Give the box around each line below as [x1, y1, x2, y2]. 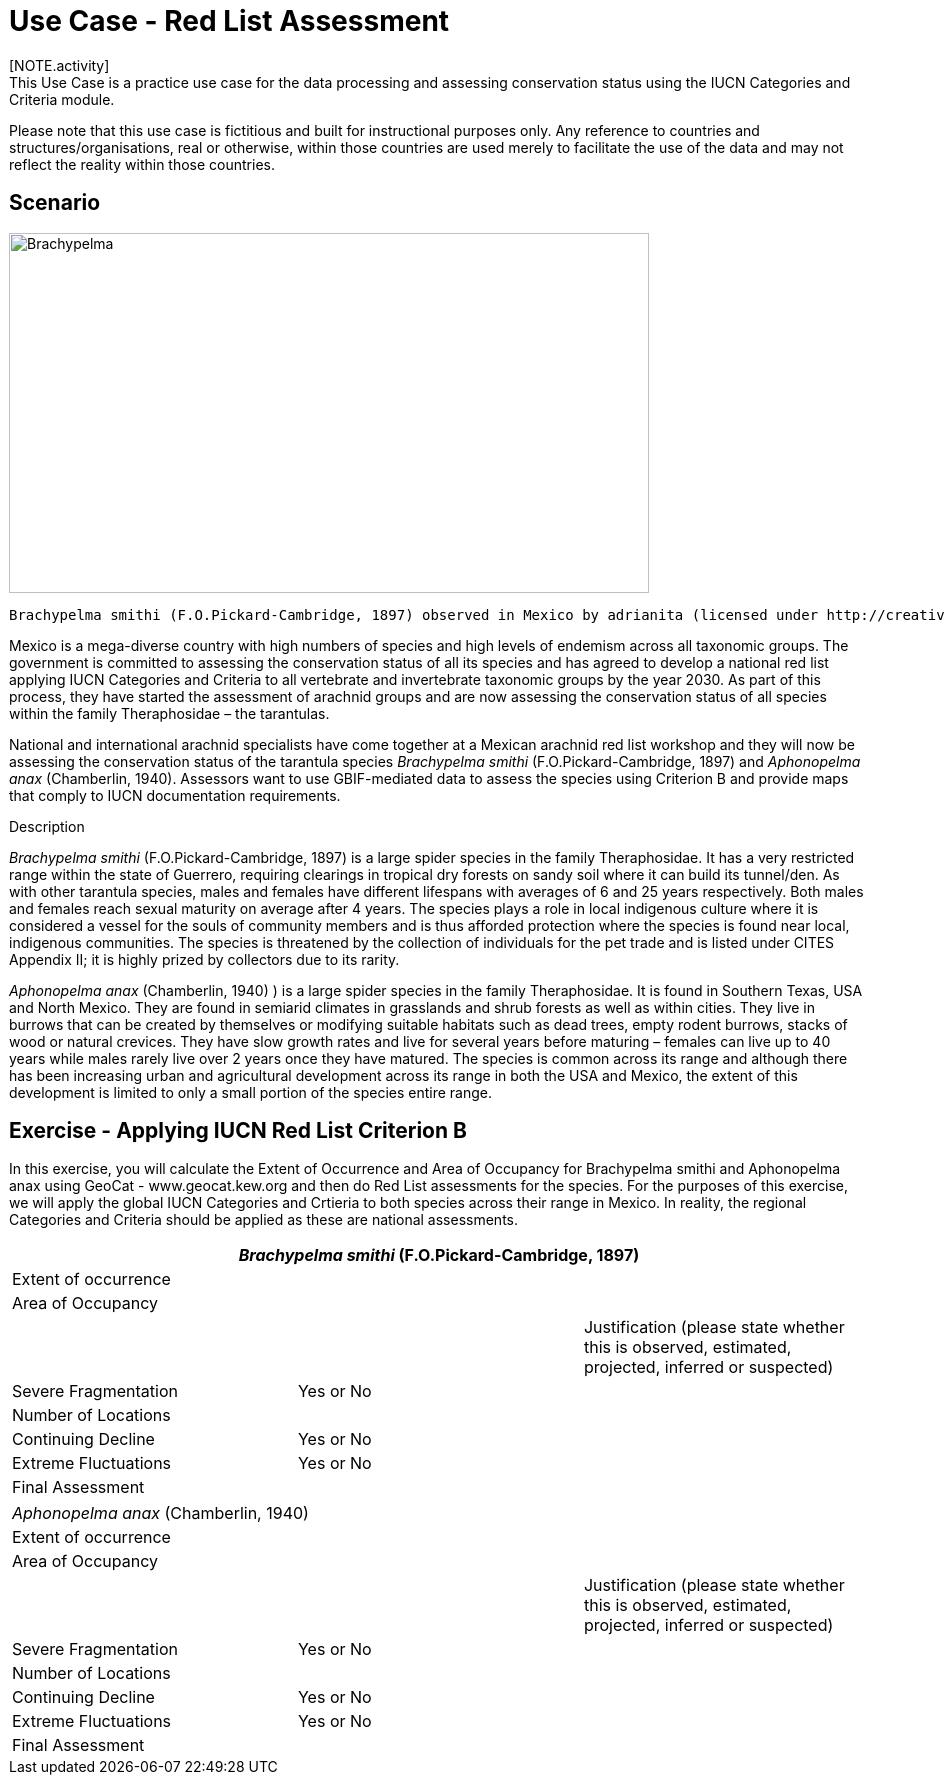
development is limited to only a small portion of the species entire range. [9, 1083, 493, 1101]
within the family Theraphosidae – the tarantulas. [9, 704, 330, 722]
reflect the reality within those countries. [9, 155, 275, 173]
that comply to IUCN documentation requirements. [9, 786, 341, 804]
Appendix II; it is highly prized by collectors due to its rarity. [9, 950, 400, 968]
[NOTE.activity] [9, 56, 110, 74]
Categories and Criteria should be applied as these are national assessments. [9, 1211, 519, 1229]
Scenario [9, 190, 101, 216]
